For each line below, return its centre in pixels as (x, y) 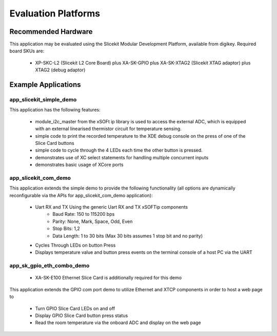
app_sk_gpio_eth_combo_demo (50, 266)
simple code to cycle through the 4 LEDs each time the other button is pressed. (119, 150)
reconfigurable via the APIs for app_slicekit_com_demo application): (81, 195)
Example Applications (45, 85)
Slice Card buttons (55, 143)
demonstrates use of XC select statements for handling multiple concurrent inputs (122, 157)
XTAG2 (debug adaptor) (60, 70)
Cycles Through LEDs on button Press (75, 245)
